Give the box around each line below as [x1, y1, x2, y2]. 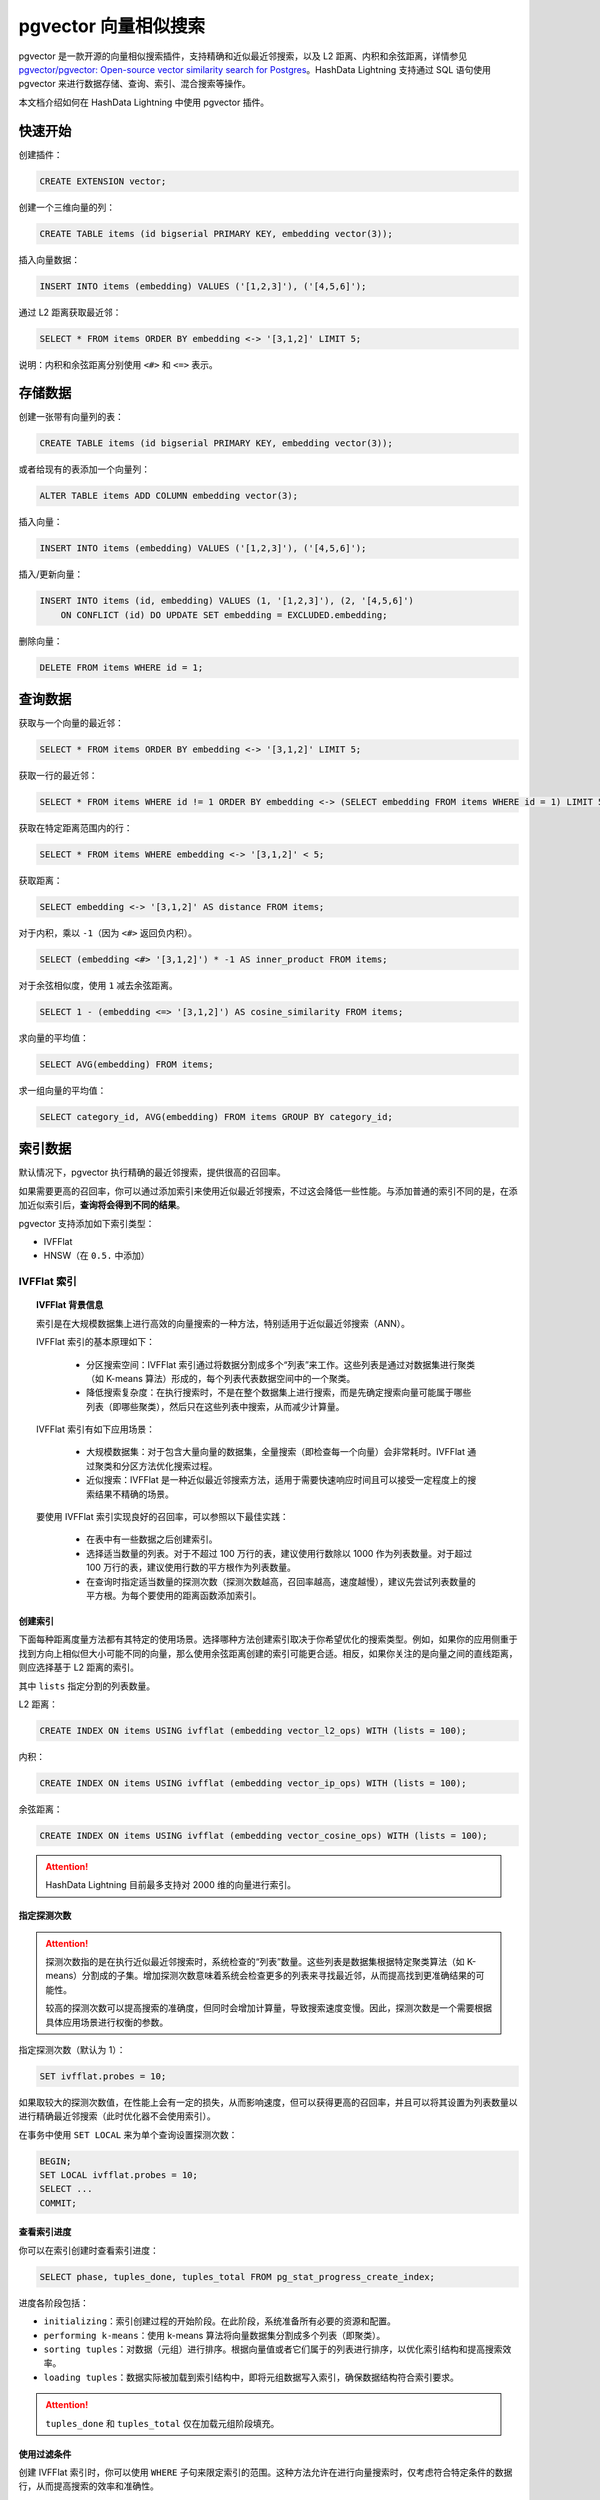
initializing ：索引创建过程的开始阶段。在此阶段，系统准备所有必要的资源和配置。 [43, 2315, 397, 2327]
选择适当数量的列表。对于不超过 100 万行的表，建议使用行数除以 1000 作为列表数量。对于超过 [86, 1547, 473, 1559]
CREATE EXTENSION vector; [39, 175, 167, 187]
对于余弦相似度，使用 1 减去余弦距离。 [18, 980, 179, 991]
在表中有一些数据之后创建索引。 [86, 1533, 218, 1545]
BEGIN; [39, 2155, 72, 2167]
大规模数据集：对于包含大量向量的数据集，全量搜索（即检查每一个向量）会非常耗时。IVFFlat [86, 1446, 465, 1458]
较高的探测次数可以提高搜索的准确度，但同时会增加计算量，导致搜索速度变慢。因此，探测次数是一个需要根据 [45, 2002, 492, 2014]
